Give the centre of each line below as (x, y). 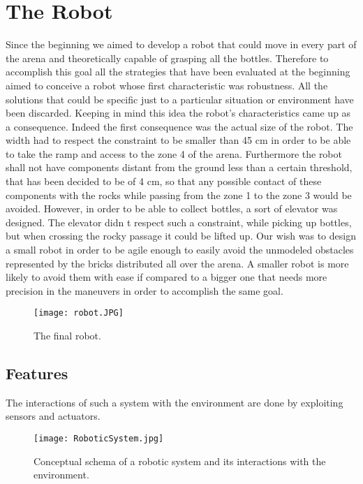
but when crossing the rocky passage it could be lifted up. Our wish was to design (181, 236)
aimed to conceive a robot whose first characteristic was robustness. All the (167, 85)
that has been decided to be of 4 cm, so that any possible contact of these (164, 181)
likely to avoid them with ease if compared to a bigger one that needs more (166, 277)
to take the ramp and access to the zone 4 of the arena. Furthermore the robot (174, 153)
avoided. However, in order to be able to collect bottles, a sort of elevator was (172, 208)
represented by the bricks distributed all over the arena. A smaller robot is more (177, 263)
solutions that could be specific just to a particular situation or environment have (180, 99)
